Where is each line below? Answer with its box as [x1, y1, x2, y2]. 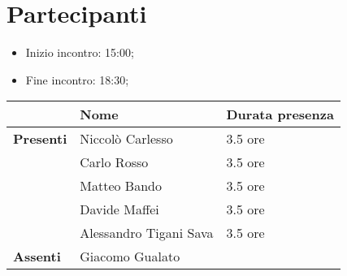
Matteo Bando [80, 176, 162, 196]
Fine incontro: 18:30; [25, 71, 129, 88]
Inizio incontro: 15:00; [25, 44, 134, 61]
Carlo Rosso [80, 153, 149, 172]
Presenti [13, 129, 67, 149]
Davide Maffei [80, 200, 159, 219]
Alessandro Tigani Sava [80, 223, 214, 243]
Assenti [13, 247, 61, 266]
